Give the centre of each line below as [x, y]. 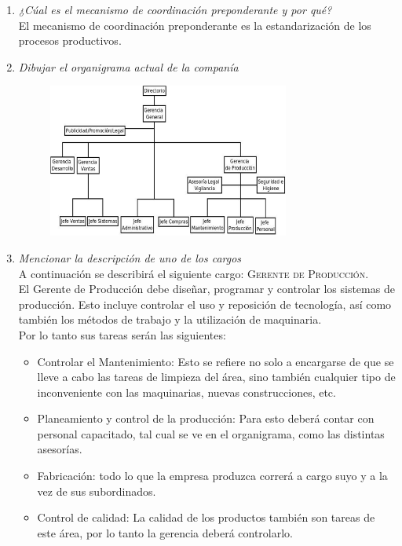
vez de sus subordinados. [97, 491]
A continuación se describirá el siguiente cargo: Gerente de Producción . [194, 273]
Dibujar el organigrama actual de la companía [128, 66]
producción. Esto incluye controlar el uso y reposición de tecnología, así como [205, 304]
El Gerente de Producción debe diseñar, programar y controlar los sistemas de [206, 289]
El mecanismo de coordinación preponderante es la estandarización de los [195, 25]
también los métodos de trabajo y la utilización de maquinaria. [170, 319]
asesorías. [60, 449]
